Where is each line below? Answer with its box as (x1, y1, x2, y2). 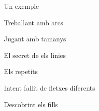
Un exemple (4, 1, 39, 11)
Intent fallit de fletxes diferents (4, 82, 95, 92)
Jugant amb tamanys (4, 34, 66, 44)
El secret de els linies (4, 50, 66, 60)
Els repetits (4, 66, 38, 76)
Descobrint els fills (4, 99, 58, 109)
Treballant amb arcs (4, 17, 63, 27)
